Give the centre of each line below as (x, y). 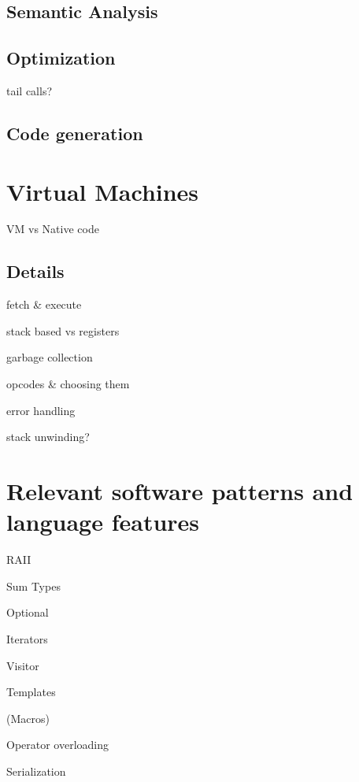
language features (103, 522)
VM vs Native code (53, 229)
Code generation (75, 133)
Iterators (27, 638)
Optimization (61, 58)
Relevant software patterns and (180, 491)
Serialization (36, 771)
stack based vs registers (63, 330)
